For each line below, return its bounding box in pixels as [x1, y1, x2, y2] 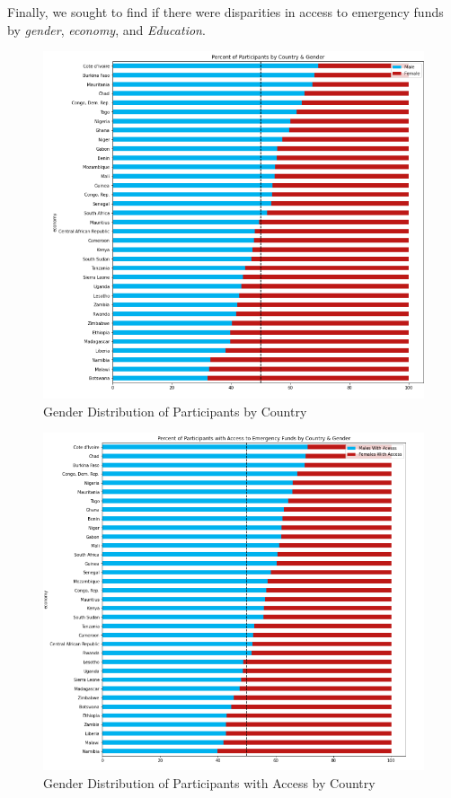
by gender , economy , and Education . [7, 20, 206, 39]
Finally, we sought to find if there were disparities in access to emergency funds [7, 3, 444, 21]
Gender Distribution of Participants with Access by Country [43, 773, 376, 792]
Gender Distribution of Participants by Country [43, 401, 307, 420]
